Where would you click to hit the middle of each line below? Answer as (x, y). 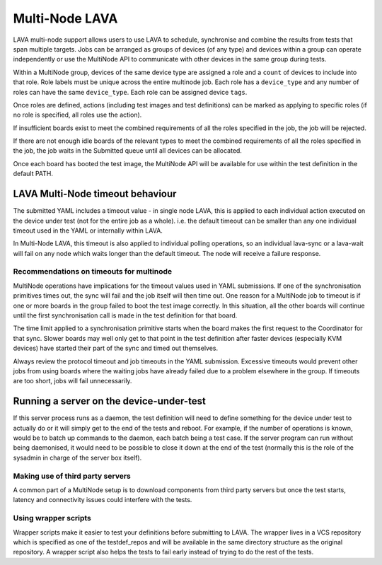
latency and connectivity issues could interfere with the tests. (103, 500)
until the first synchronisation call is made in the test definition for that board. (125, 315)
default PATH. (33, 174)
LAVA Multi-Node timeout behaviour (95, 194)
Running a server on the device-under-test (110, 401)
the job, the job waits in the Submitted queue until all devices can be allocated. (127, 151)
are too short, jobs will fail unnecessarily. (73, 381)
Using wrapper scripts (52, 518)
